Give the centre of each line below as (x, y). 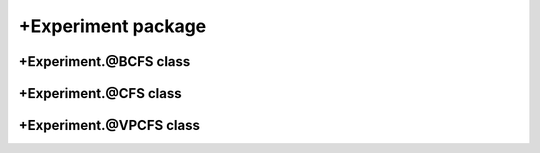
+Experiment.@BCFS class (104, 61)
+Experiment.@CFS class (100, 93)
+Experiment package (112, 26)
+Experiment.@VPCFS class (109, 125)
